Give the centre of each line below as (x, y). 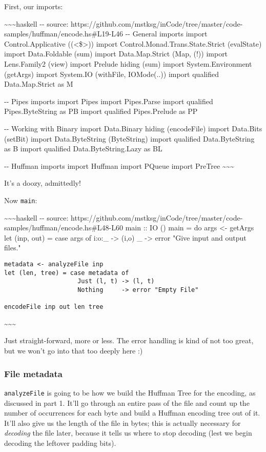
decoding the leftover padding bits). (60, 443)
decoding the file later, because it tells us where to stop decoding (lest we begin (128, 433)
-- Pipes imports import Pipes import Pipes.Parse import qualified (109, 101)
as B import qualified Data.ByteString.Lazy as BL (83, 149)
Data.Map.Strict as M (39, 84)
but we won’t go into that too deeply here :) (74, 351)
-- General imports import (166, 34)
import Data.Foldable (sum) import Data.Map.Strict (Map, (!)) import (116, 54)
